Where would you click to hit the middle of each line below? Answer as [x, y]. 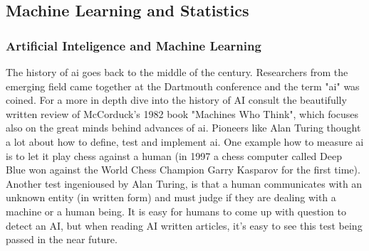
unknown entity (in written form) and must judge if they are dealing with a [171, 197]
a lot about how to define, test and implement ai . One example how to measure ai [185, 141]
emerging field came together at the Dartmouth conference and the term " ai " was [183, 86]
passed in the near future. [62, 239]
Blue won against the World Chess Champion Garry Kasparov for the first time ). [183, 170]
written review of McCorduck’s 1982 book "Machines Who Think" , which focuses [182, 113]
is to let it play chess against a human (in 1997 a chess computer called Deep [174, 155]
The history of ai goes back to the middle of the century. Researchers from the [177, 72]
